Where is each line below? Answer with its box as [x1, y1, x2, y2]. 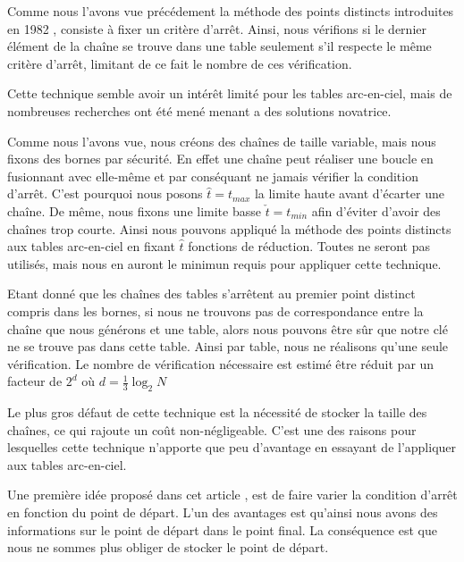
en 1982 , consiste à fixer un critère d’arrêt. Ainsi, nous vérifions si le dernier [7, 19, 426, 38]
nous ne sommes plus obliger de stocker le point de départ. [7, 538, 329, 557]
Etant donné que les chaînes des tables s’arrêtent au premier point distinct [7, 284, 416, 303]
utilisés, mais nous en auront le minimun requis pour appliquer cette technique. [7, 254, 442, 273]
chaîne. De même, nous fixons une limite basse [7, 201, 261, 220]
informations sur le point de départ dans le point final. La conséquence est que [7, 520, 437, 539]
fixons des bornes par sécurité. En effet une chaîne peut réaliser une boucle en [7, 149, 434, 168]
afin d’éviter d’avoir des [311, 201, 441, 220]
